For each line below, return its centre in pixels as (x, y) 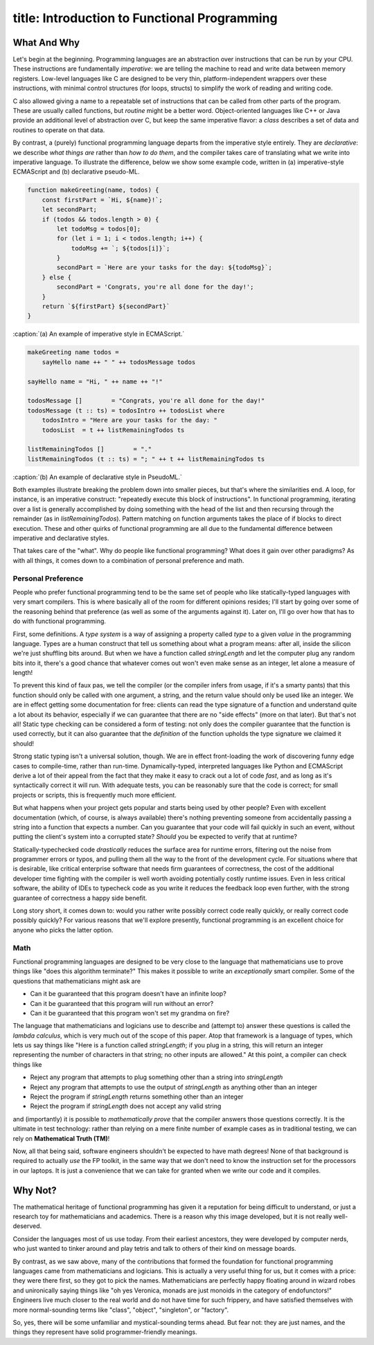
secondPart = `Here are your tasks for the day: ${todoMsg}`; (164, 268)
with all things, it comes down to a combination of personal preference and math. (128, 560)
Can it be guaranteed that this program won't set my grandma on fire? (130, 1013)
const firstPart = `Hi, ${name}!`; (102, 200)
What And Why (46, 43)
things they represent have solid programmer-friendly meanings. (105, 1332)
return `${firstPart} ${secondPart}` (106, 307)
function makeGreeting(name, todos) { (93, 190)
